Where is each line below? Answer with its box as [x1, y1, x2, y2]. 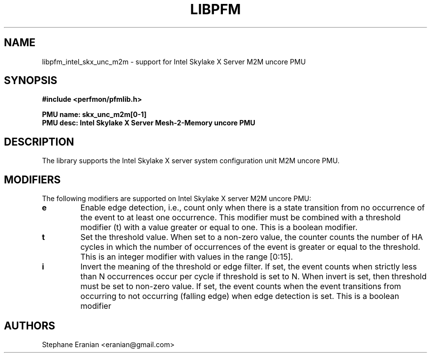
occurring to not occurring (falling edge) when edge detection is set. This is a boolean [80, 291, 400, 301]
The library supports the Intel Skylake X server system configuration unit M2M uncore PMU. [42, 156, 339, 165]
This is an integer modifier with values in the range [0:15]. [80, 252, 293, 262]
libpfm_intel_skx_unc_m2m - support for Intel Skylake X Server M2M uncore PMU [42, 57, 306, 66]
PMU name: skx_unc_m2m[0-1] [42, 110, 147, 119]
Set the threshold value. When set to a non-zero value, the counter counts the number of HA [80, 232, 423, 242]
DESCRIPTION [4, 135, 74, 148]
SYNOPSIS [4, 74, 58, 87]
